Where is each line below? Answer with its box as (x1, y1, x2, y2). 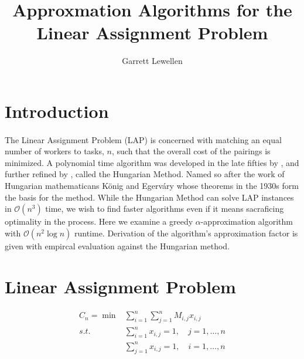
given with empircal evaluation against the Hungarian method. (5, 239, 230, 252)
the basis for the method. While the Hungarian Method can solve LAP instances (5, 191, 294, 203)
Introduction (5, 99, 109, 123)
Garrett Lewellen (122, 55, 183, 67)
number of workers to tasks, (5, 145, 104, 157)
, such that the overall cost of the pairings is (111, 145, 271, 157)
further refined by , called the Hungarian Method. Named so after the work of (5, 168, 285, 180)
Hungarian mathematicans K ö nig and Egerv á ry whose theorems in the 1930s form (5, 179, 299, 192)
